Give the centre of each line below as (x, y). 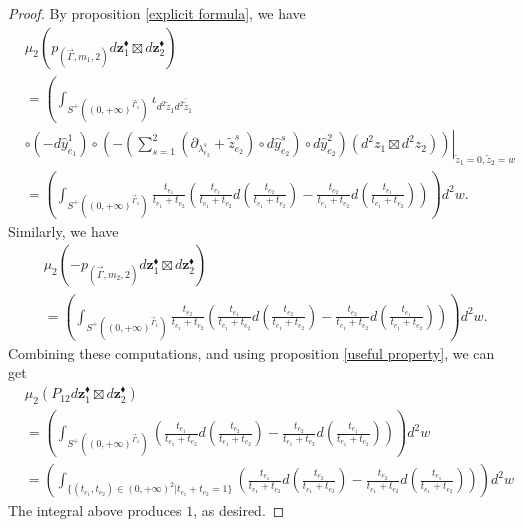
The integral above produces (95, 510)
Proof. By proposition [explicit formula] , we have (157, 13)
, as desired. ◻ (239, 510)
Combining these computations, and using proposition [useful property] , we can (251, 352)
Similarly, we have (63, 230)
